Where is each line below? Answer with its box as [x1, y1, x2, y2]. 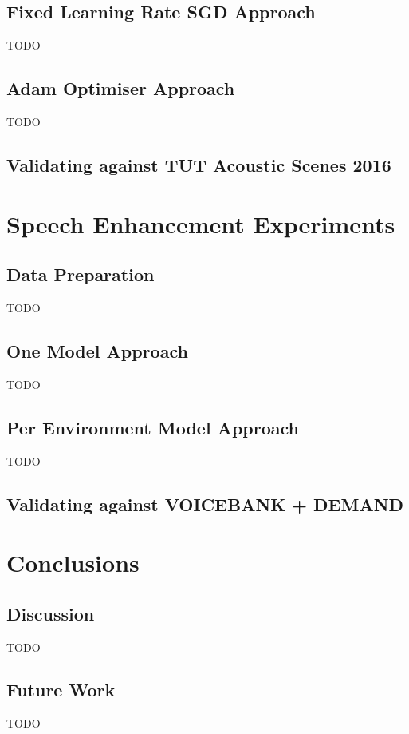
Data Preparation [6, 262, 155, 287]
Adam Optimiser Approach [6, 76, 235, 101]
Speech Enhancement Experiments [6, 207, 395, 240]
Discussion [6, 601, 95, 625]
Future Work [6, 677, 116, 702]
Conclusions [6, 546, 140, 579]
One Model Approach [6, 338, 188, 363]
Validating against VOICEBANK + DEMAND [6, 491, 404, 516]
